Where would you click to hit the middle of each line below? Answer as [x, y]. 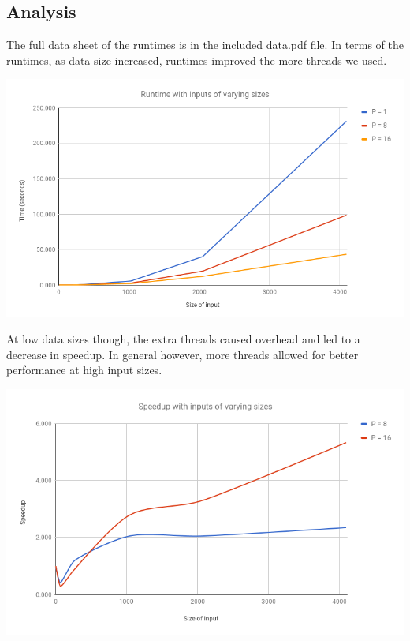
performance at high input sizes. [84, 370]
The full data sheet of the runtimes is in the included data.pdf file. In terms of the [205, 45]
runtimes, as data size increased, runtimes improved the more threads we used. [197, 60]
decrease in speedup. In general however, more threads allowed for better [183, 354]
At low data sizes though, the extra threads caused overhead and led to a [183, 338]
